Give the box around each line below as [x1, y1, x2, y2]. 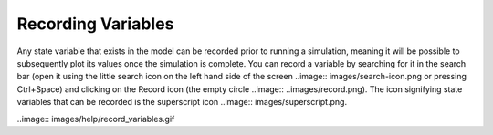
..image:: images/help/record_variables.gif [16, 113, 175, 124]
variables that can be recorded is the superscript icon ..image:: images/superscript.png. [16, 97, 347, 108]
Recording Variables [16, 14, 174, 34]
